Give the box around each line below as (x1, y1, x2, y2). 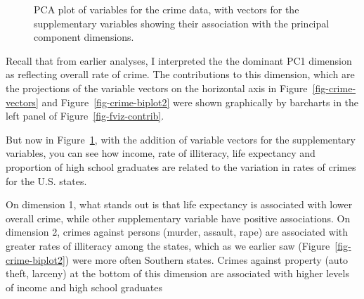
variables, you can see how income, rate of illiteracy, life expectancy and (6, 146, 316, 160)
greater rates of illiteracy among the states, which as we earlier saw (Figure (6, 238, 330, 253)
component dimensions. (34, 30, 134, 44)
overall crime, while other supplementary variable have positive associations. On (6, 210, 351, 225)
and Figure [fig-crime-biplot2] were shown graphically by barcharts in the (41, 94, 359, 109)
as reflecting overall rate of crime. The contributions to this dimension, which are (6, 67, 355, 82)
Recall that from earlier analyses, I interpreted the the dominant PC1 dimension (6, 53, 352, 68)
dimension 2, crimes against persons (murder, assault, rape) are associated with (6, 224, 349, 239)
